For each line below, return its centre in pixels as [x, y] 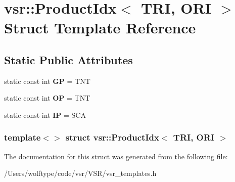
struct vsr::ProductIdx [112, 137]
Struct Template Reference [100, 28]
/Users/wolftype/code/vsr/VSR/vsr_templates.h [80, 173]
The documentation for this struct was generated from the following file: [116, 156]
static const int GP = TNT [47, 81]
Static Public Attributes [68, 59]
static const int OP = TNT [47, 98]
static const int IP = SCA [45, 115]
